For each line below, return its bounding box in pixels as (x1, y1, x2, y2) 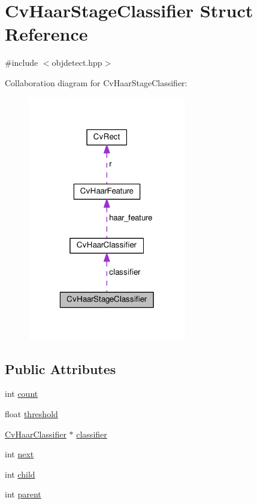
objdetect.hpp (52, 56, 102, 69)
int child (5, 467, 35, 480)
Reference (5, 22, 88, 46)
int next (5, 448, 34, 460)
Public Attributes (5, 359, 116, 378)
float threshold (5, 407, 58, 420)
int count (5, 387, 38, 400)
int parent (5, 488, 41, 500)
